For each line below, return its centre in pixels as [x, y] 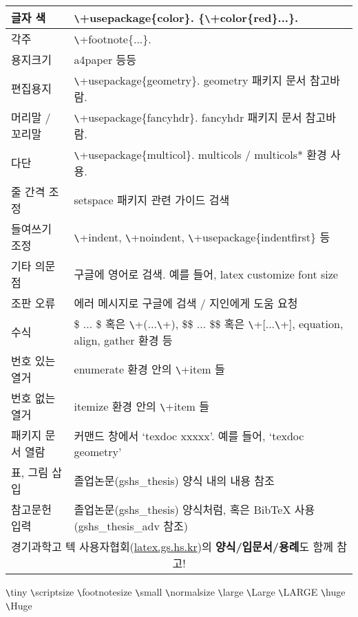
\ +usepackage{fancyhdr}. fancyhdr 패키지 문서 [188, 117]
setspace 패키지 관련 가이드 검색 [152, 200]
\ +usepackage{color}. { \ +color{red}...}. [186, 17]
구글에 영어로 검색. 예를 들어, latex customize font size [206, 274]
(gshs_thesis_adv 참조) [131, 526]
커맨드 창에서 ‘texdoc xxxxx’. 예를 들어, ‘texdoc [189, 435]
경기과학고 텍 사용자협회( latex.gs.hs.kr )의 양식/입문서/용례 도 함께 [172, 546]
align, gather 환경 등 [123, 340]
